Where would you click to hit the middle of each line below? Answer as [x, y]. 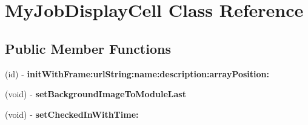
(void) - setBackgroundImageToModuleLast [95, 94]
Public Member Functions [88, 48]
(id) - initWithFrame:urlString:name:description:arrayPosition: [137, 73]
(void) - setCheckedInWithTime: [72, 114]
